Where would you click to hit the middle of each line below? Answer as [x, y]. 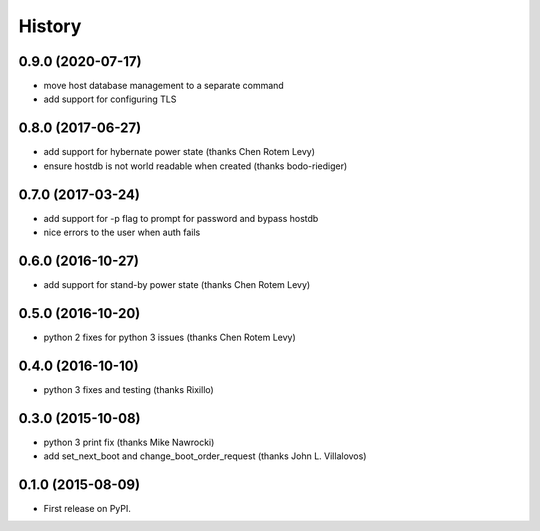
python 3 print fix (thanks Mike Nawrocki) [129, 442]
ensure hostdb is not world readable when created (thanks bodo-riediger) [195, 166]
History [50, 26]
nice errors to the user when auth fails [122, 232]
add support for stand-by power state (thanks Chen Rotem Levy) [177, 284]
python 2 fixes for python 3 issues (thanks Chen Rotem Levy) [170, 337]
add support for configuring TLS [110, 99]
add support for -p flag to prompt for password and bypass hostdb [181, 218]
